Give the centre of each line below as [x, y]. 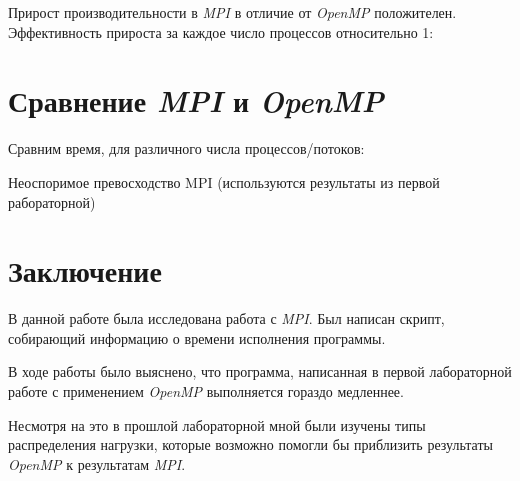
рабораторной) [52, 201]
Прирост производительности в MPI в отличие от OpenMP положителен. [232, 12]
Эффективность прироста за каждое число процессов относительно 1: [221, 31]
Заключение [85, 270]
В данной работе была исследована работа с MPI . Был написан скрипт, [226, 318]
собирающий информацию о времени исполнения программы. [197, 337]
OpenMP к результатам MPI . [97, 463]
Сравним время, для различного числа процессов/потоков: [186, 148]
